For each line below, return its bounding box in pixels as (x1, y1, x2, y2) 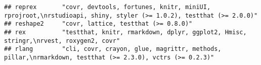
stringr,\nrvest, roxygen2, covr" (4, 37, 120, 44)
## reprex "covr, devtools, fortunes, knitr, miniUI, (4, 4, 211, 11)
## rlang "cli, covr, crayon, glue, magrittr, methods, (4, 45, 222, 53)
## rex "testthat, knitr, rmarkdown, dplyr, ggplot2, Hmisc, (4, 28, 247, 36)
